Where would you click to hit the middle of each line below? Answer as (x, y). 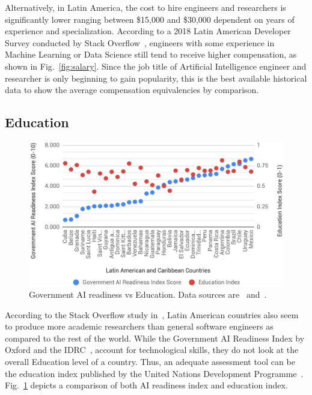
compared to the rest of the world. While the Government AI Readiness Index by (155, 338)
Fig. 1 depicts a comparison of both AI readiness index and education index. (146, 385)
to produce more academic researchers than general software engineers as (139, 326)
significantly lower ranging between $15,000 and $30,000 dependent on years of (150, 19)
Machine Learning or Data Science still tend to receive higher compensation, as (151, 54)
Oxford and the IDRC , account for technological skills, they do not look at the (152, 350)
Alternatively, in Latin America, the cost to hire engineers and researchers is (145, 7)
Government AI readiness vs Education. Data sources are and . (148, 294)
